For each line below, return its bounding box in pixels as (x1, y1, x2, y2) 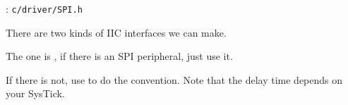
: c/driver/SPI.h (6, 1, 83, 16)
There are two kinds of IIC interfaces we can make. (6, 25, 227, 39)
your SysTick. (6, 86, 65, 101)
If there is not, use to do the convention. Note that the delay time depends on (6, 72, 343, 87)
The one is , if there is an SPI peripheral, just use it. (6, 49, 233, 63)
